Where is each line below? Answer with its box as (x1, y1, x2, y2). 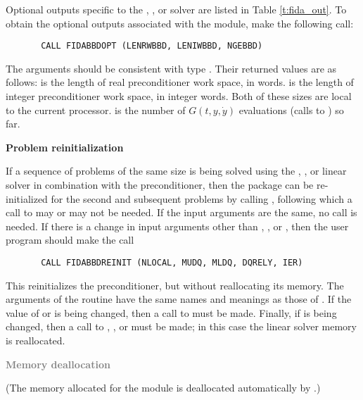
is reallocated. (6, 333, 65, 347)
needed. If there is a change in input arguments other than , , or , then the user (6, 218, 349, 233)
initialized (6, 191, 48, 206)
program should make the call (6, 232, 134, 247)
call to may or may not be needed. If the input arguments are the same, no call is (6, 205, 357, 220)
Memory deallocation (6, 356, 110, 371)
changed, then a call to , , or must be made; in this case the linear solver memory (6, 319, 357, 334)
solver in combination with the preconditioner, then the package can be (6, 177, 314, 192)
